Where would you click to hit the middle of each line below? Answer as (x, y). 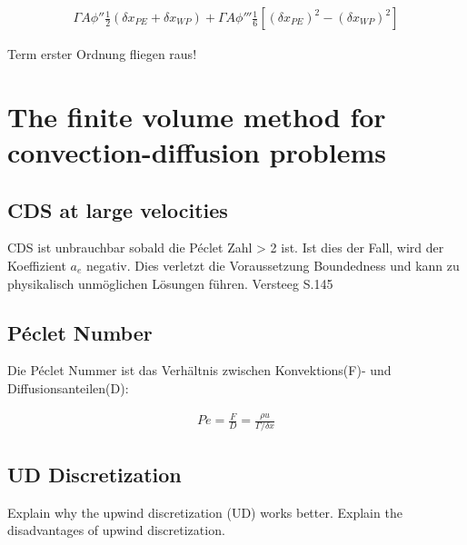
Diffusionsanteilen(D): (68, 387)
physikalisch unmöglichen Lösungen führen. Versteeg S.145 (170, 283)
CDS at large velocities (118, 209)
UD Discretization (94, 474)
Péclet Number (80, 332)
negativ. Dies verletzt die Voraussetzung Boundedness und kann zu (273, 265)
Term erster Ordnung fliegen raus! (102, 54)
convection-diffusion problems (197, 152)
